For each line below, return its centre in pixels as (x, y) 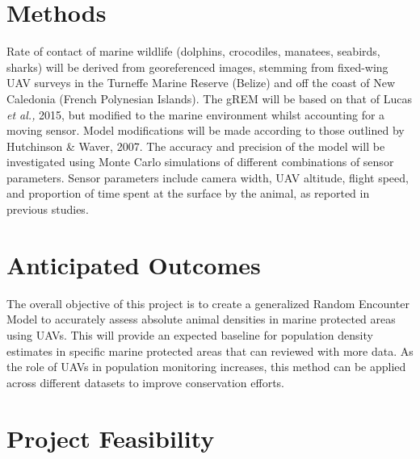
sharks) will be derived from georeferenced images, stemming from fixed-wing (197, 67)
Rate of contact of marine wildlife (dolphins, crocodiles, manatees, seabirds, (193, 51)
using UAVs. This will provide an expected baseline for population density (190, 334)
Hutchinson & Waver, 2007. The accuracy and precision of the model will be (196, 146)
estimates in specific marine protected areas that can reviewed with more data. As (210, 351)
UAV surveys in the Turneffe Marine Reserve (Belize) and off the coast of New (201, 83)
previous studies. (48, 209)
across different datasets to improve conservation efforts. (145, 382)
